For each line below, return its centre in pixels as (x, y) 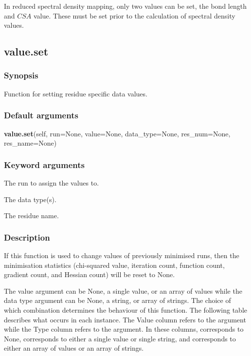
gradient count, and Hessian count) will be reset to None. (90, 274)
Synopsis (21, 75)
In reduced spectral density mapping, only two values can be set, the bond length (125, 6)
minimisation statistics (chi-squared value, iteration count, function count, (114, 265)
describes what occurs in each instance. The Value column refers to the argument (125, 319)
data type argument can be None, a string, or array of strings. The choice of (117, 300)
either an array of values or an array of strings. (74, 348)
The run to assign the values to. (52, 183)
